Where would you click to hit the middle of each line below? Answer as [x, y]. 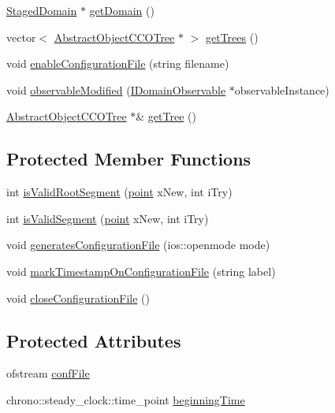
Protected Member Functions [129, 159]
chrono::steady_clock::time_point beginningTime [126, 399]
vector [21, 37]
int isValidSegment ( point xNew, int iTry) [108, 218]
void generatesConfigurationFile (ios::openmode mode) [138, 245]
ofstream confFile [48, 373]
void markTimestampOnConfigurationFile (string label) [141, 271]
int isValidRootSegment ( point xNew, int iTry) [119, 192]
